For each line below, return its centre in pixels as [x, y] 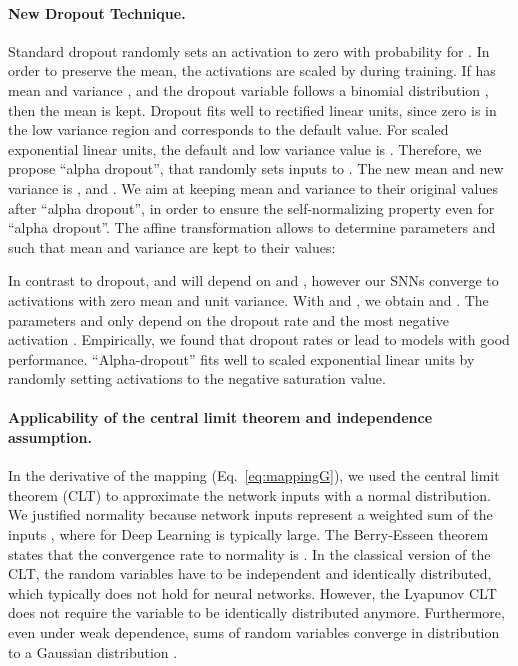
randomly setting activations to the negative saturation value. [197, 378]
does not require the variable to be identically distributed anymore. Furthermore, [256, 612]
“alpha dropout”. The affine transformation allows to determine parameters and [252, 227]
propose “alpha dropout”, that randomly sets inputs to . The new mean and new [256, 168]
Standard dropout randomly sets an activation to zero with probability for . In [249, 50]
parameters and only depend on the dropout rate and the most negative [228, 319]
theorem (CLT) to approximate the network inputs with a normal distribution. [249, 494]
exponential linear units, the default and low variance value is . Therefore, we [245, 148]
